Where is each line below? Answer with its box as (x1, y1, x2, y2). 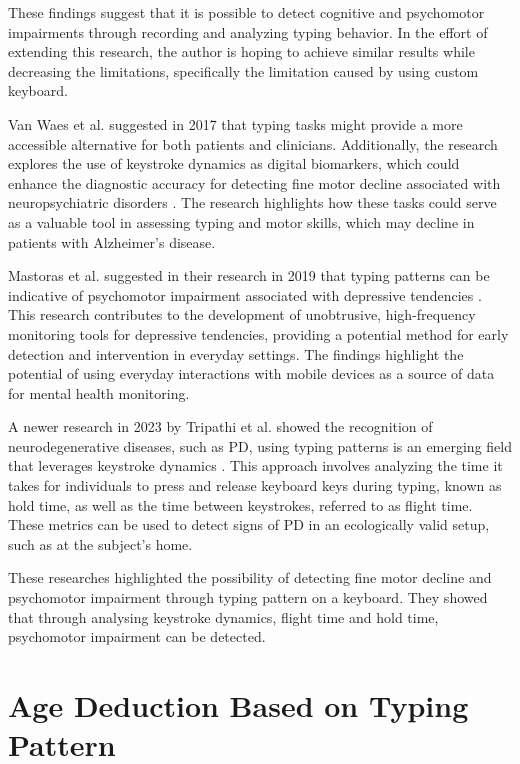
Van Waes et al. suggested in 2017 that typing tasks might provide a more (8, 113, 463, 134)
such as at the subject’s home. (8, 533, 193, 554)
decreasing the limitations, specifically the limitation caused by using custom (8, 60, 479, 81)
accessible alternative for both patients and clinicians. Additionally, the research (8, 133, 498, 154)
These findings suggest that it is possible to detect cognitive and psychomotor (8, 2, 485, 22)
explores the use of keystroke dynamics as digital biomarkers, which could (8, 153, 460, 174)
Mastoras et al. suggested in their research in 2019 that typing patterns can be (8, 265, 490, 286)
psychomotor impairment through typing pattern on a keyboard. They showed (8, 587, 488, 608)
